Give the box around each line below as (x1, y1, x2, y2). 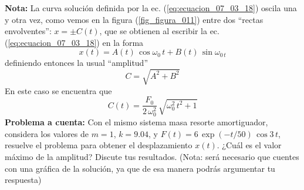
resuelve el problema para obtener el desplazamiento (5, 139, 192, 151)
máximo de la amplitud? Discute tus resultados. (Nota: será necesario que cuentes (5, 151, 299, 163)
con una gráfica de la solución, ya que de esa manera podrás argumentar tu (5, 162, 275, 174)
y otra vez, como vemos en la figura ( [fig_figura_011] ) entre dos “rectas (5, 13, 264, 25)
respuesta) (5, 174, 42, 186)
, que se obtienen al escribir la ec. (99, 25, 219, 37)
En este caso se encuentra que (5, 84, 112, 96)
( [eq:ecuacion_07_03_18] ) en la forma (5, 36, 144, 48)
